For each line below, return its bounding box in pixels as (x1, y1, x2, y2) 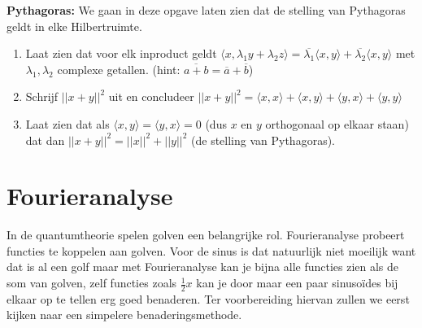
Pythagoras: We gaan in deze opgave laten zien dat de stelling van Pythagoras (7, 2, 406, 18)
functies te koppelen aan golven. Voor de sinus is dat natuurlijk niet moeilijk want (7, 242, 416, 259)
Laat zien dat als (25, 115, 110, 132)
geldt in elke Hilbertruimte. (7, 17, 142, 34)
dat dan (25, 131, 65, 148)
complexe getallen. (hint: (57, 60, 181, 77)
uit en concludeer (108, 88, 194, 105)
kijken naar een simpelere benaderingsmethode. (7, 306, 242, 323)
